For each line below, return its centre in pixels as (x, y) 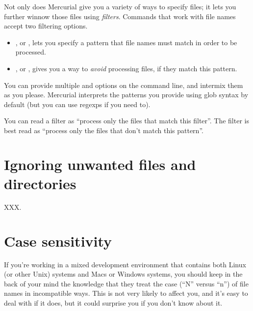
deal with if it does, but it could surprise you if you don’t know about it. (113, 302)
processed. (31, 52)
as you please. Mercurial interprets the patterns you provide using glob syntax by (126, 95)
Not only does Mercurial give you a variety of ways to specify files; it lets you (120, 6)
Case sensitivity (58, 240)
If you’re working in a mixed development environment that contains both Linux (125, 264)
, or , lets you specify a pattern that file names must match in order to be (126, 42)
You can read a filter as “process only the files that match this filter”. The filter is (126, 121)
